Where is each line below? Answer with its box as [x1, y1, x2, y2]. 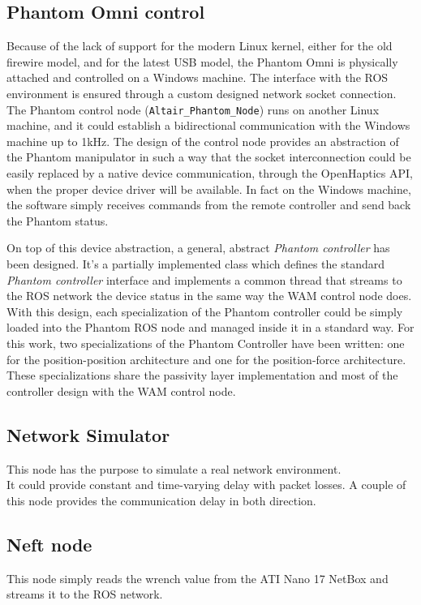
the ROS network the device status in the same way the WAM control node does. [6, 287, 412, 304]
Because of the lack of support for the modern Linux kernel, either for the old [6, 37, 393, 54]
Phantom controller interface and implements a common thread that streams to [6, 271, 402, 288]
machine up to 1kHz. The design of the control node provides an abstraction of [6, 132, 399, 149]
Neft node [6, 531, 92, 556]
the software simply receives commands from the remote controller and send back [6, 196, 411, 213]
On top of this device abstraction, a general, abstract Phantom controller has [6, 239, 390, 256]
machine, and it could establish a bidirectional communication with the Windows [6, 117, 410, 134]
